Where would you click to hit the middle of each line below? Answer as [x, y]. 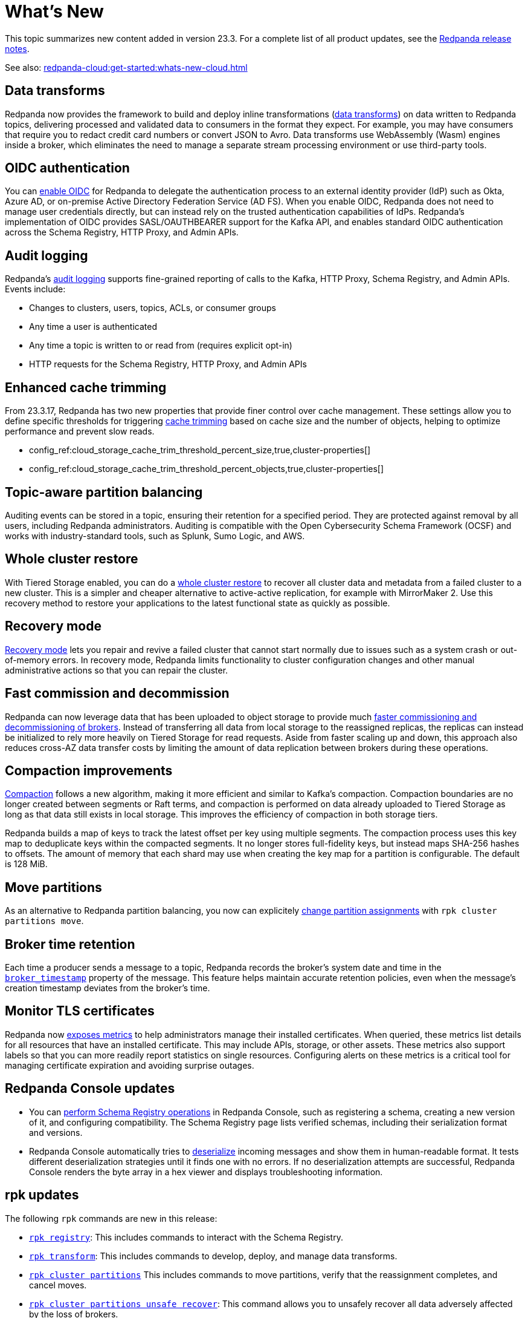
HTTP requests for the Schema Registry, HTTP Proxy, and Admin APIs [168, 364]
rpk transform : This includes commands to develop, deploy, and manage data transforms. [213, 1256]
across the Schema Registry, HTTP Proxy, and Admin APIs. [122, 232]
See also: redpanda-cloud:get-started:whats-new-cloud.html [126, 67]
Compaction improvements [89, 770]
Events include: [35, 289]
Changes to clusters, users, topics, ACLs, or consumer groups [153, 308]
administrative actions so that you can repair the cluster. [117, 670]
